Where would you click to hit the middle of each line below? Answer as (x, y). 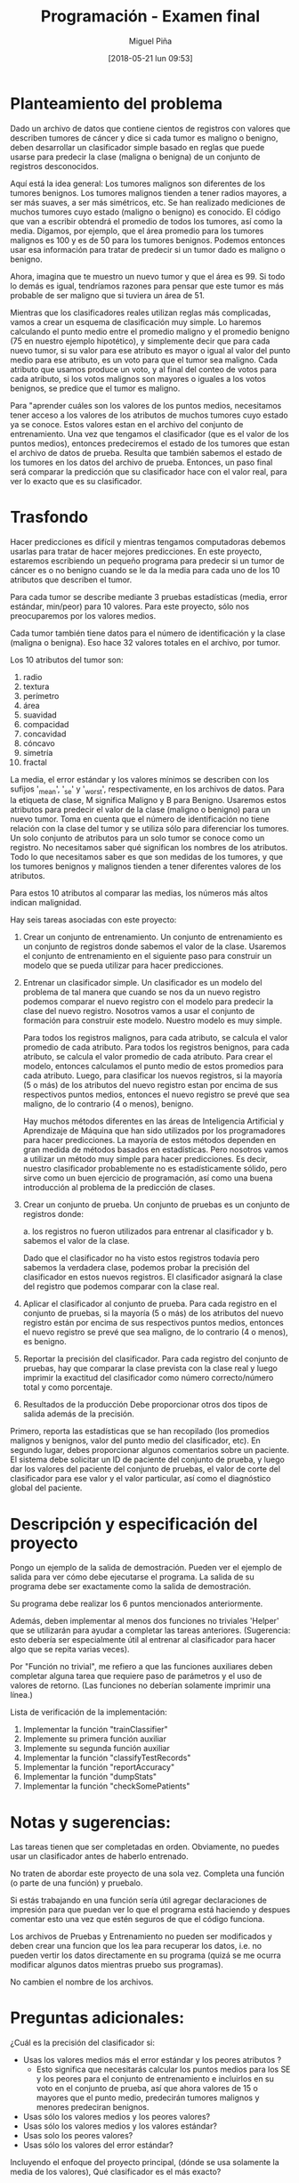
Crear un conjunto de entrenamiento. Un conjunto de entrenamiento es (153, 937)
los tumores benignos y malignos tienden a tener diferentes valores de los (145, 866)
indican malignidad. (46, 903)
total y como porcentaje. (68, 1387)
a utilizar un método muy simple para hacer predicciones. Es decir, (145, 1159)
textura (36, 686)
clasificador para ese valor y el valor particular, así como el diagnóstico (141, 1479)
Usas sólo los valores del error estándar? (98, 2145)
